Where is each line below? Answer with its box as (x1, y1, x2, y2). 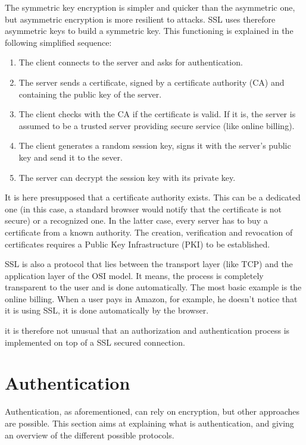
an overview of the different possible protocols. (5, 428, 174, 441)
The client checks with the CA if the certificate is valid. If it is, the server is (18, 108, 296, 120)
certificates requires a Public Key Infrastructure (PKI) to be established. (5, 237, 270, 250)
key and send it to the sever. (18, 151, 123, 163)
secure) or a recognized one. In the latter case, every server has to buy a (5, 214, 268, 227)
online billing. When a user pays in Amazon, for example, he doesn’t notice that (5, 292, 298, 305)
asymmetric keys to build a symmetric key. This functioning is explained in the (5, 24, 293, 37)
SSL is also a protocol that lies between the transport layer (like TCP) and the (5, 258, 293, 270)
